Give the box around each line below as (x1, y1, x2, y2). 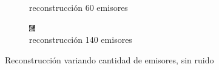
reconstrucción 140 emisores (29, 33, 132, 46)
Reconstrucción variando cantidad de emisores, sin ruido (5, 53, 214, 66)
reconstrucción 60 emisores (29, 1, 128, 13)
